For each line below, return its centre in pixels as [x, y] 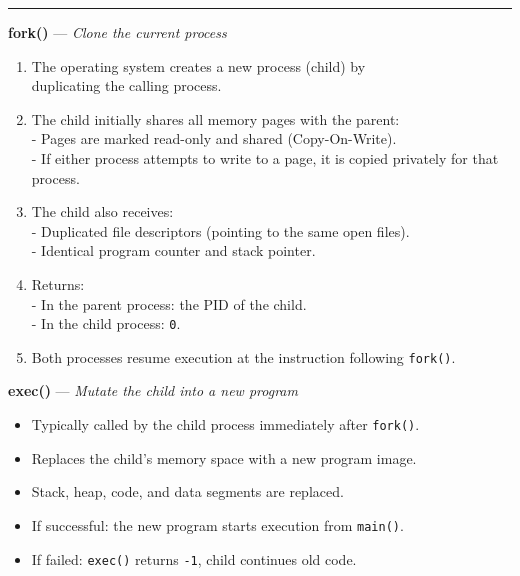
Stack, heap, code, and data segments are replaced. [187, 491]
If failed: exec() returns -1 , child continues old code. [194, 558]
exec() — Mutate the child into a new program [153, 390]
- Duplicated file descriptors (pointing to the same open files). [220, 230]
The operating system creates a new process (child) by [198, 65]
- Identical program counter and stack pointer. [173, 250]
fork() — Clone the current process [117, 32]
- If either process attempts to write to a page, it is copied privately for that [265, 157]
